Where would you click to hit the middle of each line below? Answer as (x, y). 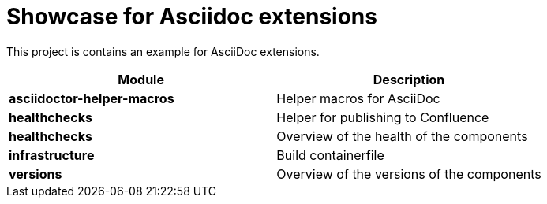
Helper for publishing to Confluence (383, 117)
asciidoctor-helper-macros (92, 98)
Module (141, 79)
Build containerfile (330, 155)
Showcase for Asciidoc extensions (192, 17)
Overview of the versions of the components (409, 174)
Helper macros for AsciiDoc (358, 98)
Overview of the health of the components (402, 136)
